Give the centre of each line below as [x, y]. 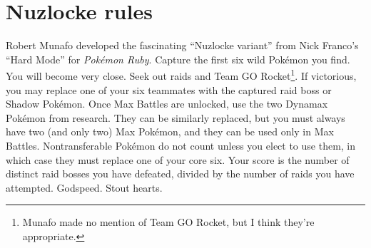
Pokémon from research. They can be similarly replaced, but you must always [176, 117]
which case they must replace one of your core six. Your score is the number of [178, 159]
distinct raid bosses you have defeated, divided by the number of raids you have [180, 174]
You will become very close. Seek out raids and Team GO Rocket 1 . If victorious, [181, 74]
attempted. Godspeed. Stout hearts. [84, 187]
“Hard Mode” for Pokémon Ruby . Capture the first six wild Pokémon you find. [178, 59]
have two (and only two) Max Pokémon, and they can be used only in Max [170, 131]
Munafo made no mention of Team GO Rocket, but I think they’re [168, 222]
